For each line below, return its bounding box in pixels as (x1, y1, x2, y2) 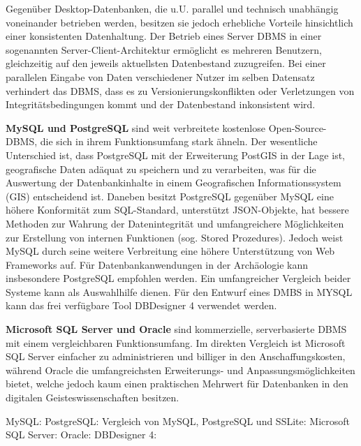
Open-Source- (268, 120, 327, 135)
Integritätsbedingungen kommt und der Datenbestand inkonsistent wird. (6, 97, 316, 112)
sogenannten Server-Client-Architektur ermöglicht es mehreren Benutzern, (6, 42, 322, 57)
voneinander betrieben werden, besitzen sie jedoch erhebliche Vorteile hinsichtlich (6, 15, 353, 29)
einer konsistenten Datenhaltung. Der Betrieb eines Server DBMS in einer (6, 29, 322, 43)
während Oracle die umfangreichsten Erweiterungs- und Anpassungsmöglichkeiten (6, 362, 355, 377)
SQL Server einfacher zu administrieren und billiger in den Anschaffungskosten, (6, 349, 346, 364)
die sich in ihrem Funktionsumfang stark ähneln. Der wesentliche (40, 134, 318, 149)
